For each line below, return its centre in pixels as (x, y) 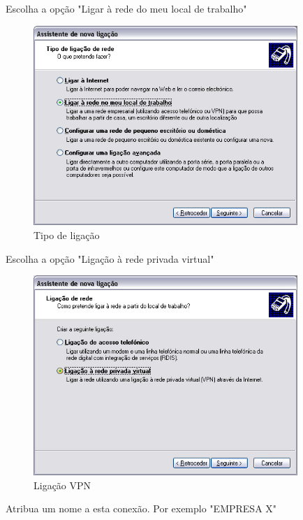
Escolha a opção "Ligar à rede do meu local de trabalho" (126, 8)
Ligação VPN (62, 485)
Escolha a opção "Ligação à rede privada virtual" (110, 258)
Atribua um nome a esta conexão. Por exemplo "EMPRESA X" (141, 508)
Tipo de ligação (67, 234)
